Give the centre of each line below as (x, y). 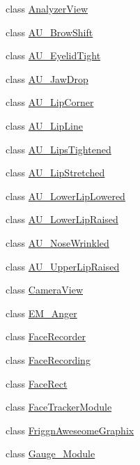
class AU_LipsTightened (59, 149)
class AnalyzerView (47, 8)
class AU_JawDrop (47, 78)
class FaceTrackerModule (59, 407)
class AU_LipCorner (50, 102)
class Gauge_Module (50, 453)
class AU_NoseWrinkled (57, 242)
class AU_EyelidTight (53, 55)
